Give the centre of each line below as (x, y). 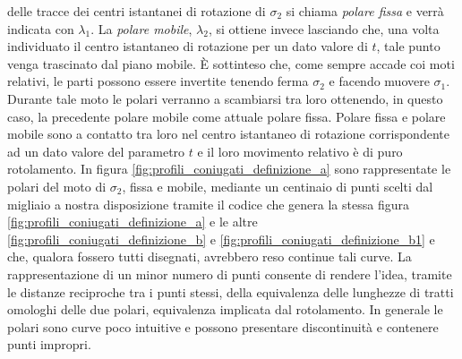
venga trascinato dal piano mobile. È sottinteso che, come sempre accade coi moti (231, 63)
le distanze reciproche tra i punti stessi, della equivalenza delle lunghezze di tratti (231, 291)
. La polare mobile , (141, 28)
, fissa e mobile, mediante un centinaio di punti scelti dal (278, 186)
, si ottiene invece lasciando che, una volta (324, 28)
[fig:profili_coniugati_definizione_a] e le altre (133, 222)
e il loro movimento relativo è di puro (300, 151)
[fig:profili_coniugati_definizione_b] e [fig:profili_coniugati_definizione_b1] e (221, 239)
